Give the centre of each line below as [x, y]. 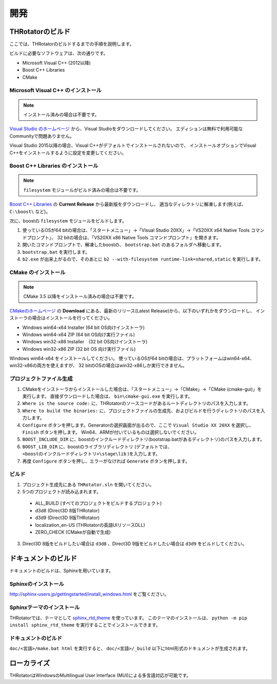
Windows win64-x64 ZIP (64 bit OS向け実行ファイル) [79, 335]
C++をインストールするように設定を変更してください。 [68, 153]
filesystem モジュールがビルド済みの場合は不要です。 [82, 190]
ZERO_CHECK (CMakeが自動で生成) [73, 532]
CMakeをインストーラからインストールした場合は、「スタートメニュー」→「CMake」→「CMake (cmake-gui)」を [142, 389]
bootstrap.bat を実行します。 [56, 252]
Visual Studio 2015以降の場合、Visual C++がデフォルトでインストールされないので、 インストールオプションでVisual [133, 145]
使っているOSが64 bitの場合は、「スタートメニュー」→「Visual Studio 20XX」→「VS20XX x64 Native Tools [136, 230]
